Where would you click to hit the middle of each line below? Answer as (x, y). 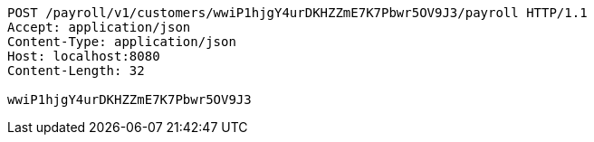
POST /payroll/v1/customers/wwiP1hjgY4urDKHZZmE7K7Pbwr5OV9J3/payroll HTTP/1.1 (297, 13)
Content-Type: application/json (122, 42)
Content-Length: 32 (76, 71)
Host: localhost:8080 (84, 56)
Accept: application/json (99, 27)
